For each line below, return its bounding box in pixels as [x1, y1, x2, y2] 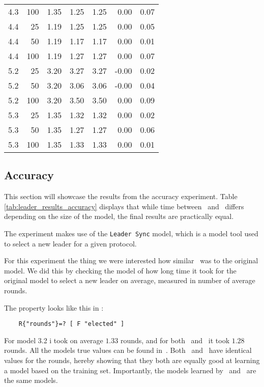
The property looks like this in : [4, 302, 104, 313]
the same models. [4, 375, 58, 385]
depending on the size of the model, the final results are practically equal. [4, 211, 234, 222]
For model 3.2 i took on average [4, 335, 103, 345]
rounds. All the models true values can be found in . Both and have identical [4, 345, 252, 355]
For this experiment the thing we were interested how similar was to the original [4, 255, 258, 266]
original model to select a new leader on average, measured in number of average [4, 275, 255, 286]
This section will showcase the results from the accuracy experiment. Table [4, 191, 238, 202]
